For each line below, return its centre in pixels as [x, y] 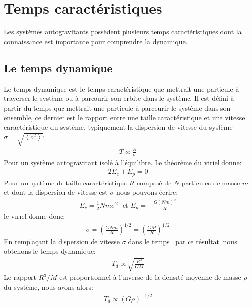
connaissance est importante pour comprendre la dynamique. [96, 41]
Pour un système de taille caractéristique [65, 182]
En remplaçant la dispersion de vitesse [62, 241]
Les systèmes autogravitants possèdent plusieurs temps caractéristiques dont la [123, 32]
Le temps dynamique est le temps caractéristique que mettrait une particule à [122, 88]
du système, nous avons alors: [48, 287]
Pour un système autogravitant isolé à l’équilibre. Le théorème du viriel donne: [123, 162]
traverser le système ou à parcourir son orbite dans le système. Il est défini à [119, 98]
